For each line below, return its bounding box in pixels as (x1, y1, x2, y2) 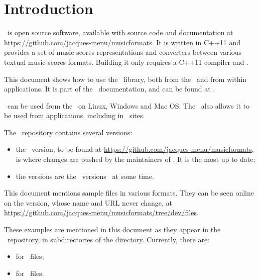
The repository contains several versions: (4, 127, 133, 137)
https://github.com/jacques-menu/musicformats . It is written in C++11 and (4, 37, 241, 47)
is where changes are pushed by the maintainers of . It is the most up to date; (16, 154, 255, 164)
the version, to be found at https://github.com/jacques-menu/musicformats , (16, 144, 254, 154)
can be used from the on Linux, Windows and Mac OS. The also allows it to (7, 100, 249, 111)
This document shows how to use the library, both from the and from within (4, 73, 247, 84)
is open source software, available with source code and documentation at (7, 27, 233, 38)
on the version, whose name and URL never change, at (4, 197, 173, 208)
